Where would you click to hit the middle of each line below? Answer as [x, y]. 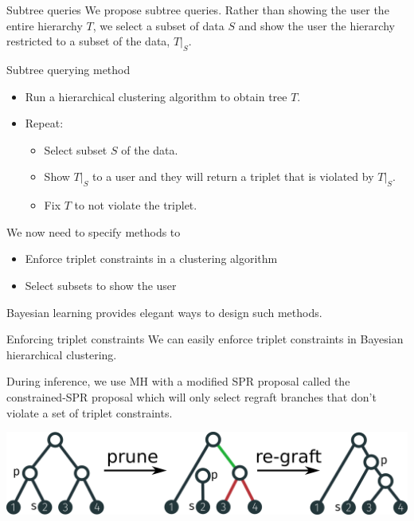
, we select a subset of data [158, 25]
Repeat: [44, 123]
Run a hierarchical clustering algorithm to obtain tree [156, 96]
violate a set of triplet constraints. [90, 412]
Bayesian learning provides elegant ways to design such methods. [164, 312]
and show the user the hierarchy [316, 25]
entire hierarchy [45, 25]
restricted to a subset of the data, [88, 41]
